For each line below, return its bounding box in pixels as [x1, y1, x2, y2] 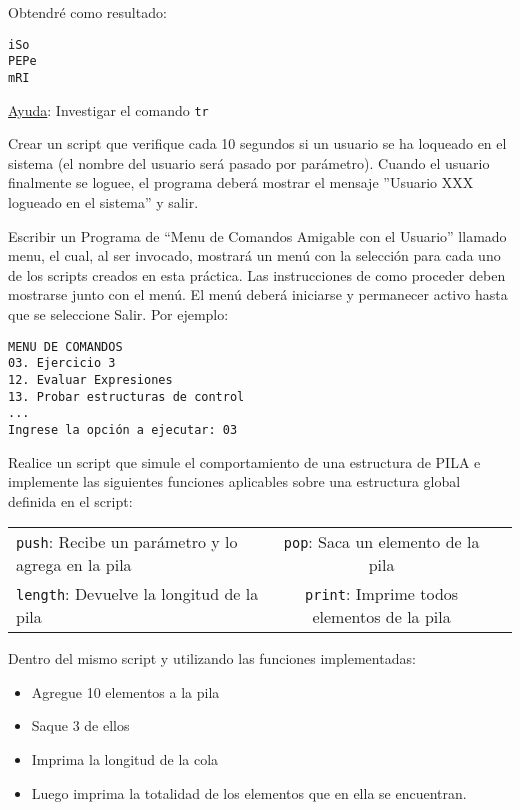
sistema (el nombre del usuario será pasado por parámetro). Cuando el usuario [8, 152, 490, 173]
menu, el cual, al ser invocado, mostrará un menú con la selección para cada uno [8, 245, 501, 266]
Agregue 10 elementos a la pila [31, 681, 220, 702]
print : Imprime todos [305, 582, 459, 606]
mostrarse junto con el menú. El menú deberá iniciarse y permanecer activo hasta [8, 284, 508, 305]
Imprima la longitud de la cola [31, 749, 219, 770]
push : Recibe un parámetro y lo [16, 530, 238, 554]
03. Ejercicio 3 [8, 356, 116, 371]
